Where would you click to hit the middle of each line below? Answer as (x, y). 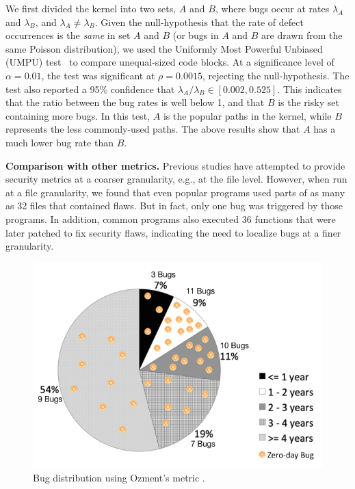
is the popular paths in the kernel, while (247, 115)
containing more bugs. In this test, (78, 115)
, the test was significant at (98, 75)
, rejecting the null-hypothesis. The (276, 75)
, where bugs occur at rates (272, 8)
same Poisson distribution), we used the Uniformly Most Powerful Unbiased (164, 48)
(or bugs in (196, 35)
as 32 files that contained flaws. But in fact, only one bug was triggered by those (174, 206)
